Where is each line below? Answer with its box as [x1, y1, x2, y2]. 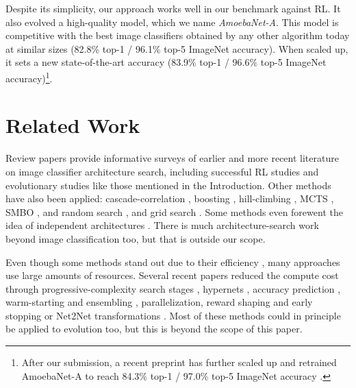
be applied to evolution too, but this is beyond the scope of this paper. [5, 322, 303, 336]
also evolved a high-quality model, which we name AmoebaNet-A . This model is [5, 14, 339, 29]
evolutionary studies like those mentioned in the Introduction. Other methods [5, 178, 331, 192]
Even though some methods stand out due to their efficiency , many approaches [5, 254, 340, 269]
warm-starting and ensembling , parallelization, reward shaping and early [5, 295, 313, 309]
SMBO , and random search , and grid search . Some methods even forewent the [5, 204, 343, 219]
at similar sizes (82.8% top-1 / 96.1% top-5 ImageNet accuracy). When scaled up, [5, 41, 348, 56]
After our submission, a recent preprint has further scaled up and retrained [21, 355, 337, 369]
